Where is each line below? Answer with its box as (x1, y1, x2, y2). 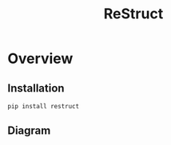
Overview (7, 49, 74, 68)
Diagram (7, 124, 51, 138)
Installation (7, 81, 65, 95)
